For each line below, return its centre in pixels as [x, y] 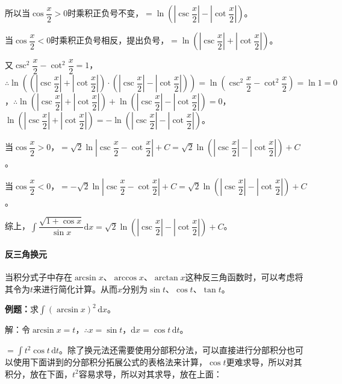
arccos [125, 278]
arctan [166, 278]
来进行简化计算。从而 [76, 288]
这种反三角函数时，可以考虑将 [244, 277]
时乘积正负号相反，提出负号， [110, 40]
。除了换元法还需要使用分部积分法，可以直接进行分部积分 [173, 350]
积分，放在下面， [39, 373]
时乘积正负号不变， [106, 13]
